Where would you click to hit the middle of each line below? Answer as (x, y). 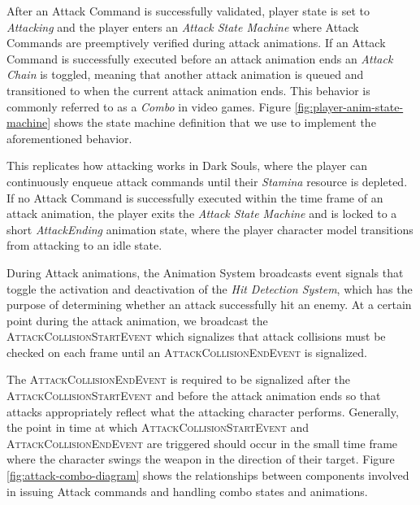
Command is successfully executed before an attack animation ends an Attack (200, 58)
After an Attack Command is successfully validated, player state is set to (188, 11)
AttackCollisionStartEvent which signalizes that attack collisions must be (196, 336)
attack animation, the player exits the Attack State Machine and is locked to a (202, 213)
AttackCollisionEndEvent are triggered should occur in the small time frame (202, 443)
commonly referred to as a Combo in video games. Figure (149, 106)
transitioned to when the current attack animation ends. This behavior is (188, 90)
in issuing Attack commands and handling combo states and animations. (187, 491)
